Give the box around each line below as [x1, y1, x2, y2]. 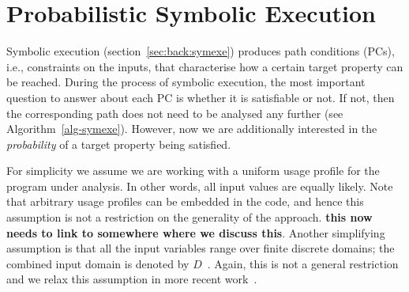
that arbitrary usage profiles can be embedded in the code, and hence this [6, 193, 364, 210]
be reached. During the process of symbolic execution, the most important [6, 74, 366, 90]
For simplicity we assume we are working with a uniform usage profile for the [6, 162, 380, 179]
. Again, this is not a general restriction [207, 255, 399, 271]
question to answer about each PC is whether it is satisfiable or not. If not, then [6, 89, 395, 105]
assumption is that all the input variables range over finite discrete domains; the [6, 240, 395, 256]
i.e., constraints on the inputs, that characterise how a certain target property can [6, 58, 403, 74]
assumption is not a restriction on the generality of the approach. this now [6, 209, 373, 226]
